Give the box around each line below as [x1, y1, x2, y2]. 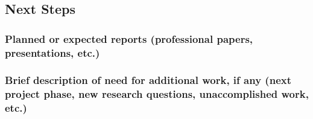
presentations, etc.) [5, 45, 100, 60]
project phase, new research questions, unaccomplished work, [5, 86, 309, 101]
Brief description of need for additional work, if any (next [5, 72, 291, 88]
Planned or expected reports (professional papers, [5, 31, 253, 46]
